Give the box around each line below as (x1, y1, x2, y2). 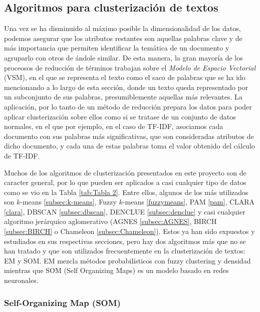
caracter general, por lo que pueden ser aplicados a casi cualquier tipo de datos (4, 177, 246, 187)
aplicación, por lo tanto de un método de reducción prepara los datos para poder (4, 101, 252, 111)
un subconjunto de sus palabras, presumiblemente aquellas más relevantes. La (4, 91, 242, 102)
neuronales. (4, 275, 39, 285)
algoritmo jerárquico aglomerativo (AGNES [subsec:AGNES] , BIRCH (4, 216, 217, 226)
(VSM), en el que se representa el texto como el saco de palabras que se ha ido (4, 72, 245, 82)
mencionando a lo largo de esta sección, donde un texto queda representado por (4, 81, 248, 92)
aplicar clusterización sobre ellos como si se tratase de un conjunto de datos (4, 111, 236, 121)
